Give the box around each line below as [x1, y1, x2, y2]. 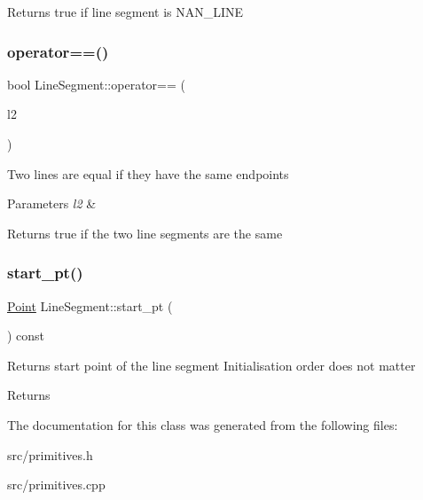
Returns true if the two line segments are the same [7, 223, 283, 242]
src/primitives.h [7, 445, 93, 464]
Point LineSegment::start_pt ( [7, 296, 173, 315]
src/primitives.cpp [7, 475, 106, 494]
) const [7, 326, 45, 345]
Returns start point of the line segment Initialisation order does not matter [7, 355, 416, 374]
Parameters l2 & [7, 194, 97, 213]
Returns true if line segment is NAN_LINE [7, 3, 244, 20]
